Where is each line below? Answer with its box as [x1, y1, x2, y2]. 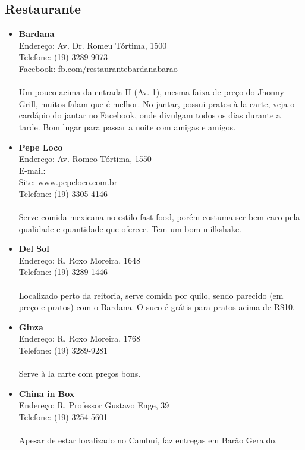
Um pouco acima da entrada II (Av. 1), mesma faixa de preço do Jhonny [18, 86, 284, 98]
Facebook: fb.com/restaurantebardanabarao [18, 62, 178, 74]
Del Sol [18, 242, 49, 255]
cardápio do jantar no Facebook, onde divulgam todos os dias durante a [18, 109, 281, 121]
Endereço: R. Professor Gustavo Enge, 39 [18, 399, 169, 411]
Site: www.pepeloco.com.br [18, 176, 118, 188]
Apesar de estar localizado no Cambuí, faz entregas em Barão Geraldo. [18, 434, 278, 446]
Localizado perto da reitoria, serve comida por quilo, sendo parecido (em [18, 289, 284, 301]
